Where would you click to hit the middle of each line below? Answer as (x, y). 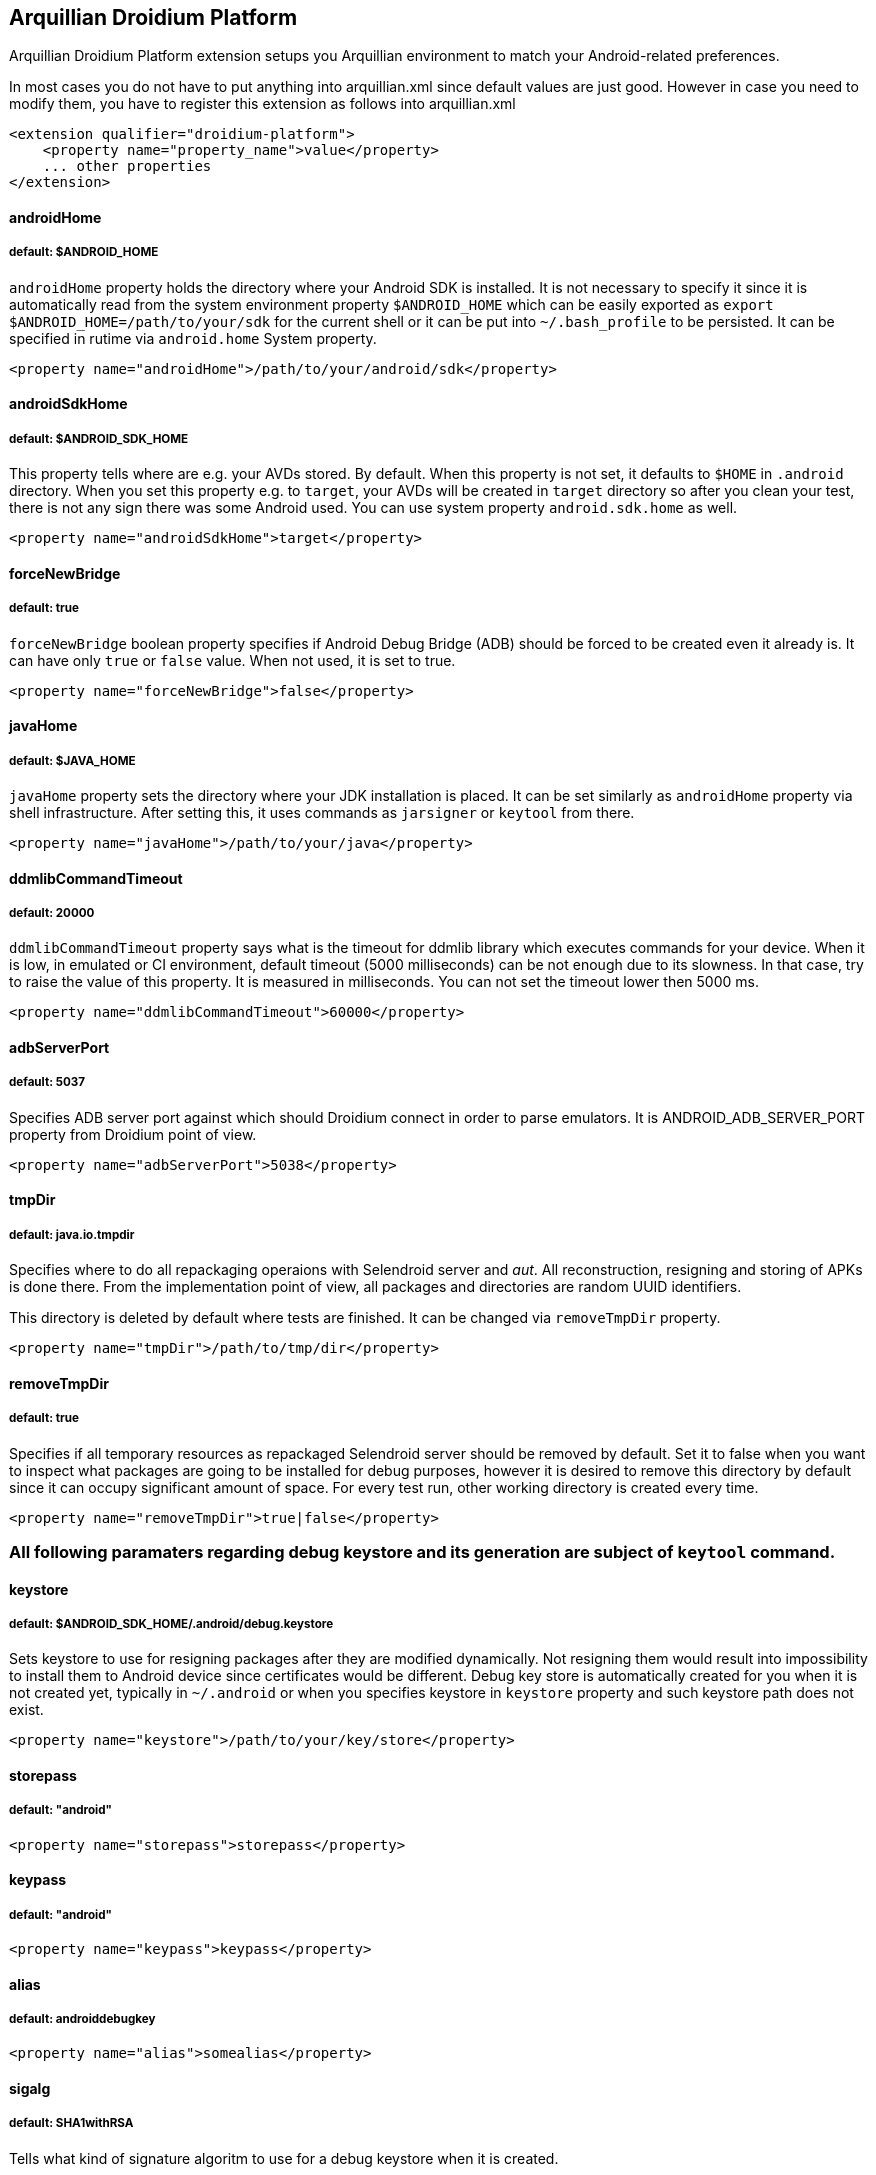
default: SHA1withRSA (71, 2123)
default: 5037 (47, 1082)
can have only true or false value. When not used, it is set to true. (232, 660)
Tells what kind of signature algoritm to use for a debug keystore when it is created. (284, 2158)
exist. (26, 1710)
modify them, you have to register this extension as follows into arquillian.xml (262, 104)
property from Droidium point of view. (133, 1134)
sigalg (30, 2089)
